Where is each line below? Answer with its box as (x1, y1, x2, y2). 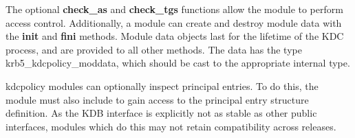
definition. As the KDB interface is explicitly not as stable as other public (6, 106, 317, 120)
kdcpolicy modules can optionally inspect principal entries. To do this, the (6, 78, 319, 93)
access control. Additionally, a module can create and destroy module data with (6, 15, 342, 30)
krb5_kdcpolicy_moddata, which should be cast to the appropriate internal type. (6, 56, 350, 70)
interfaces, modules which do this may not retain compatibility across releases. (6, 119, 336, 133)
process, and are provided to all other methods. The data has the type (6, 42, 302, 56)
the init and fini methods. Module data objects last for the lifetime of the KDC (6, 29, 344, 43)
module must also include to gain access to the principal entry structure (6, 92, 309, 106)
